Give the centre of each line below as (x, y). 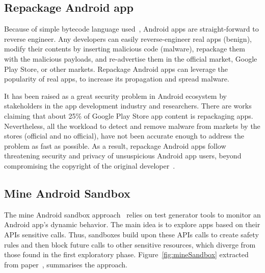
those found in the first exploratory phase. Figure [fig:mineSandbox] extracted (126, 254)
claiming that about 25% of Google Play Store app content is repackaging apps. (129, 115)
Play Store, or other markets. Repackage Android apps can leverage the (116, 69)
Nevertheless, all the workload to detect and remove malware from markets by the (132, 126)
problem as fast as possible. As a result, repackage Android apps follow (115, 145)
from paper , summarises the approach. (66, 264)
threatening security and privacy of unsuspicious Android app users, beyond (123, 156)
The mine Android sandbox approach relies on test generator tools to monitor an (132, 214)
